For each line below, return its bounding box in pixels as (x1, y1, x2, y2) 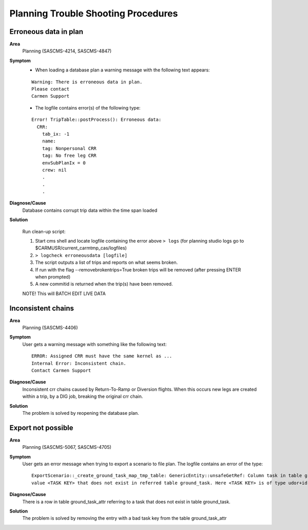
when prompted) (35, 274, 71, 280)
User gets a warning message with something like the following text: (22, 341, 167, 347)
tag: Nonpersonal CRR (42, 145, 97, 151)
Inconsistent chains (9, 304, 74, 313)
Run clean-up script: (22, 228, 66, 234)
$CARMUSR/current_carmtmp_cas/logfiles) (35, 245, 127, 251)
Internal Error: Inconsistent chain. (31, 360, 127, 366)
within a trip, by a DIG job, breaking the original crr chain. (22, 393, 143, 399)
